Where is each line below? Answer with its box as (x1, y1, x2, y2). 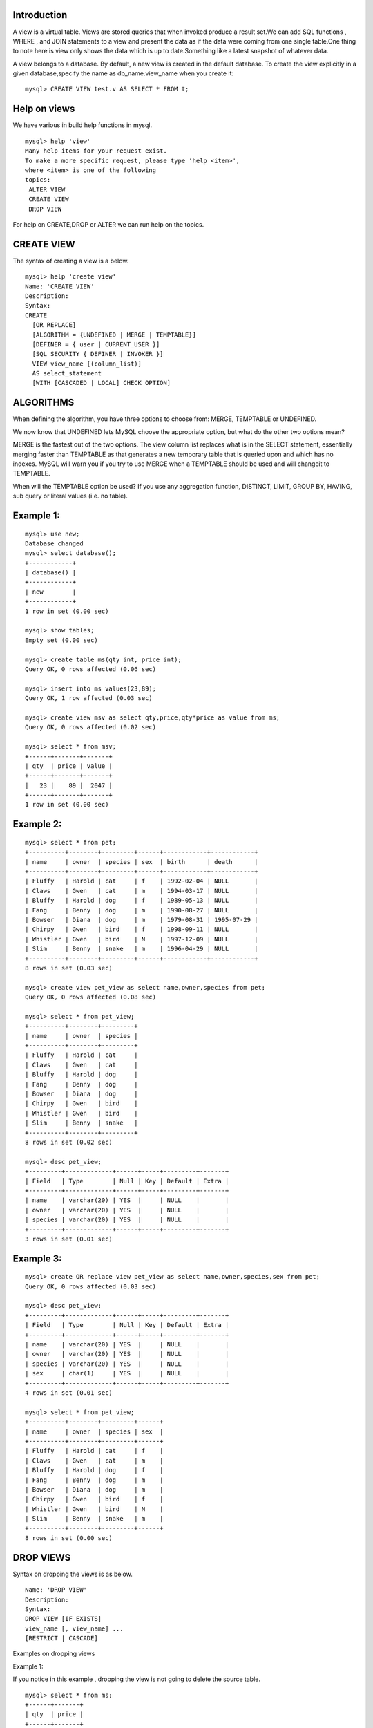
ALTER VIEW (28, 185, 66, 194)
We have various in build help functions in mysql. (12, 121, 152, 129)
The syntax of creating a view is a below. (12, 256, 129, 265)
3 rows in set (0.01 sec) (25, 1234, 113, 1243)
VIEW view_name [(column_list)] (32, 359, 142, 368)
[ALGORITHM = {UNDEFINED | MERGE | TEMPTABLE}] (32, 330, 197, 339)
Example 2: (12, 818, 62, 830)
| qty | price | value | (25, 762, 113, 770)
